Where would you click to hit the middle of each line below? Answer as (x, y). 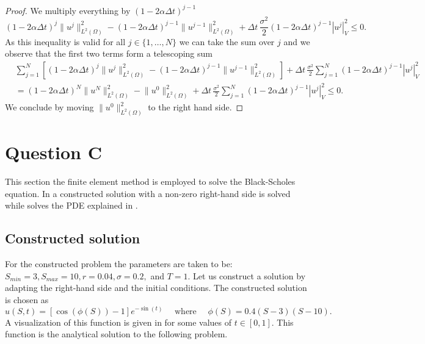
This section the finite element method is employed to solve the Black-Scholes (150, 181)
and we (297, 41)
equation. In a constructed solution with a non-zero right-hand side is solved (148, 193)
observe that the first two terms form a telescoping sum (109, 53)
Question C (53, 152)
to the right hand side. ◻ (196, 107)
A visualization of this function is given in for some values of (118, 322)
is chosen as (27, 299)
